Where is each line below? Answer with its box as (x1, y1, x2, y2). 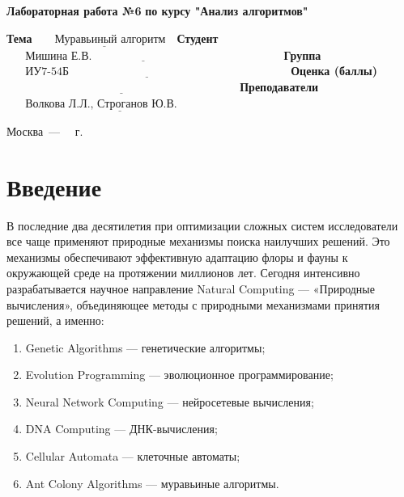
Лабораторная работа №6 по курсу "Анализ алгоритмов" (6, 2, 308, 19)
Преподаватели (240, 78, 319, 95)
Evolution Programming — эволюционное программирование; (25, 366, 334, 383)
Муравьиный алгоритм (54, 33, 166, 45)
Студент (176, 29, 219, 46)
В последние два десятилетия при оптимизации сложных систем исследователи (6, 217, 398, 234)
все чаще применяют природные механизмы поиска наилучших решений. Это (6, 233, 390, 250)
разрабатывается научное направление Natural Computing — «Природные (6, 280, 375, 297)
